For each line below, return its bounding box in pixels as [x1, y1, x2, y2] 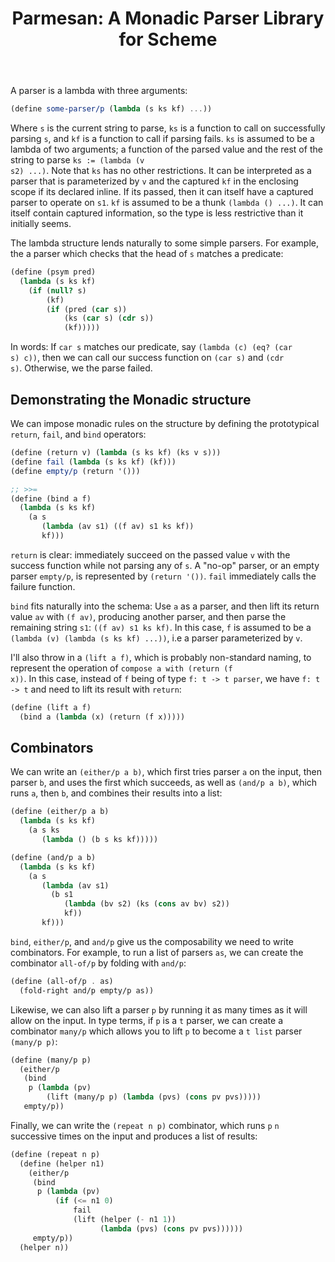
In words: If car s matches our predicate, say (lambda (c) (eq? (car [10, 341, 293, 353]
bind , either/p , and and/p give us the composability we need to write [10, 935, 294, 947]
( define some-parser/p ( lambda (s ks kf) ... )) [10, 104, 213, 114]
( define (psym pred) [10, 267, 97, 277]
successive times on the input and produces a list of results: [10, 1130, 258, 1142]
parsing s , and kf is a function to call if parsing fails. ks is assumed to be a [10, 133, 315, 145]
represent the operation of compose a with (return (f [10, 662, 233, 674]
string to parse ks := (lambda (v [10, 154, 145, 166]
